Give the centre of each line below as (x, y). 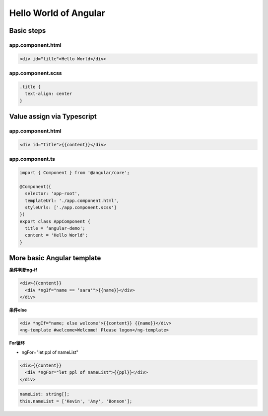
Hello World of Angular (57, 13)
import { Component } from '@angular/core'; (75, 172)
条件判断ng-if (23, 270)
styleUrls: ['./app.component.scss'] (71, 207)
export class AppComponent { (55, 221)
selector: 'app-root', (53, 194)
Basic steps (28, 31)
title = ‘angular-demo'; (55, 228)
